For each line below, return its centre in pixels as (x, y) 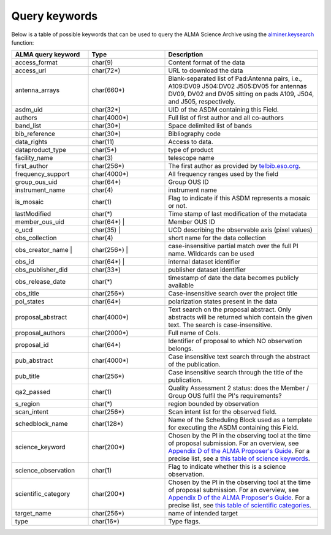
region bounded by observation (214, 404)
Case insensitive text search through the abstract (239, 357)
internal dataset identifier (204, 262)
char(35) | (106, 230)
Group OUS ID (189, 182)
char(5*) (104, 150)
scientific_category (43, 494)
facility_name (34, 158)
